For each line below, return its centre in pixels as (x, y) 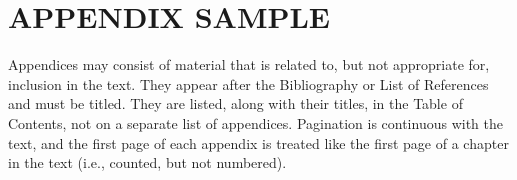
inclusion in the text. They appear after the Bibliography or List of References (248, 83)
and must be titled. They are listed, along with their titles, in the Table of (235, 103)
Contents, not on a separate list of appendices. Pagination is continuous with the (255, 122)
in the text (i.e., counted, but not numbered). (147, 162)
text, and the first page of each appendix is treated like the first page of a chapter (258, 142)
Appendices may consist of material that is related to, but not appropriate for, (249, 64)
